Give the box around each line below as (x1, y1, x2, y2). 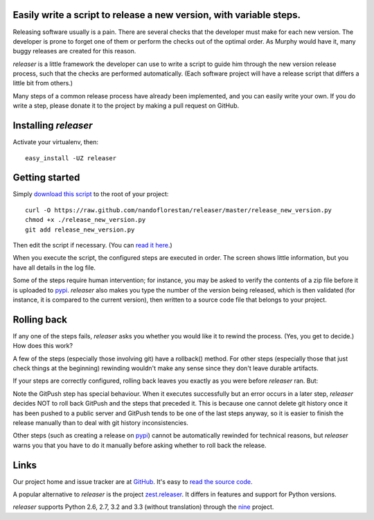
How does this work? (12, 342, 73, 350)
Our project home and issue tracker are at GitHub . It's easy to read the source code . (12, 477, 253, 485)
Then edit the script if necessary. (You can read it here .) (12, 241, 172, 250)
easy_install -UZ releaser (25, 154, 117, 162)
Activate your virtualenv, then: (12, 138, 98, 146)
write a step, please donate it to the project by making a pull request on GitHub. (12, 101, 239, 110)
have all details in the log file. (12, 263, 96, 272)
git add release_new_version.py (25, 225, 135, 234)
